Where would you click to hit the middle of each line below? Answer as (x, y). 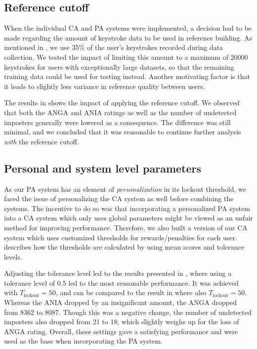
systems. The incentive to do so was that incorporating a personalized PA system (127, 208)
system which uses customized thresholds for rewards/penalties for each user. (121, 237)
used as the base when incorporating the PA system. (84, 341)
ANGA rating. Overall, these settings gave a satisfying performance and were (121, 331)
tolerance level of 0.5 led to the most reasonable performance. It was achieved (121, 283)
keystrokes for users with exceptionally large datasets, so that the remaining (119, 66)
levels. (13, 256)
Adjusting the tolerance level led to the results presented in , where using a (118, 273)
